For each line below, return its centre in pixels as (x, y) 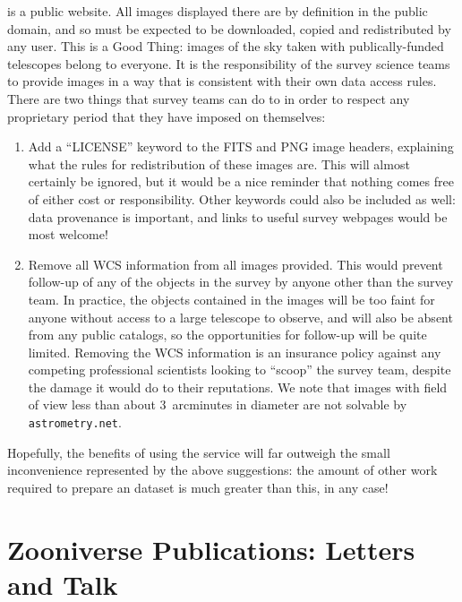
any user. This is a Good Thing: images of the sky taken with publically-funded (226, 46)
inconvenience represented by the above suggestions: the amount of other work (222, 470)
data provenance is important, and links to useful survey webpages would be (238, 216)
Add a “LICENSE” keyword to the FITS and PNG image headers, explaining (241, 146)
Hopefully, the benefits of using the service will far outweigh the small (199, 452)
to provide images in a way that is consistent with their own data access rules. (222, 81)
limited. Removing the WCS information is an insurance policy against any (235, 352)
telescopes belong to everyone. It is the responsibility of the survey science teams (229, 63)
